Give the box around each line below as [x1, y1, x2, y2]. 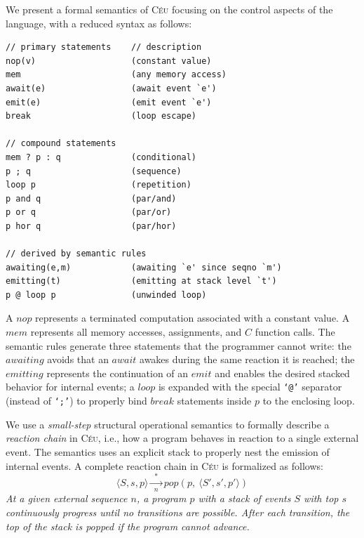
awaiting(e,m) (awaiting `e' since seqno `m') [6, 262, 282, 273]
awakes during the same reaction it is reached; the [140, 352, 355, 367]
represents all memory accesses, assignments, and [30, 324, 242, 339]
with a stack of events [198, 491, 291, 506]
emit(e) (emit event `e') [6, 97, 212, 107]
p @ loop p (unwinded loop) [6, 289, 207, 300]
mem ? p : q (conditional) [6, 152, 197, 162]
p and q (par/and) [6, 193, 177, 204]
